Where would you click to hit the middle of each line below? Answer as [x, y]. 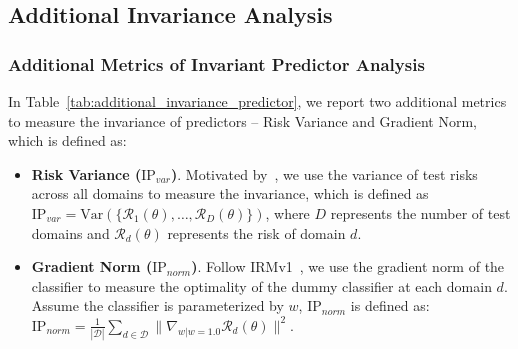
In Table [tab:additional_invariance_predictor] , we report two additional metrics [257, 101]
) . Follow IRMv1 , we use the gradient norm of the [348, 266]
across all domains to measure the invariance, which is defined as [230, 193]
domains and [70, 232]
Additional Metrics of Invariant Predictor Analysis [216, 63]
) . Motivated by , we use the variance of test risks [324, 173]
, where [287, 212]
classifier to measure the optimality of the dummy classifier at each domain [261, 285]
